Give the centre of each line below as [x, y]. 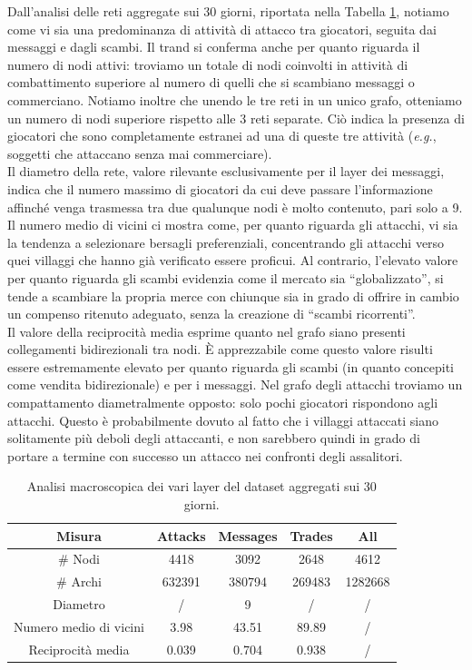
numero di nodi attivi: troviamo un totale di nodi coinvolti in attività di [208, 64]
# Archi [79, 581]
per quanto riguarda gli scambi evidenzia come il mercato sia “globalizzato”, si [226, 277]
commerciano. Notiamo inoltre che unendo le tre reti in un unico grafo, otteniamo [235, 99]
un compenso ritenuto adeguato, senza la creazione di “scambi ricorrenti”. [211, 314]
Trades [311, 535]
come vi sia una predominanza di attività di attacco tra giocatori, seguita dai [222, 29]
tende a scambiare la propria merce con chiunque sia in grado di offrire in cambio [233, 296]
